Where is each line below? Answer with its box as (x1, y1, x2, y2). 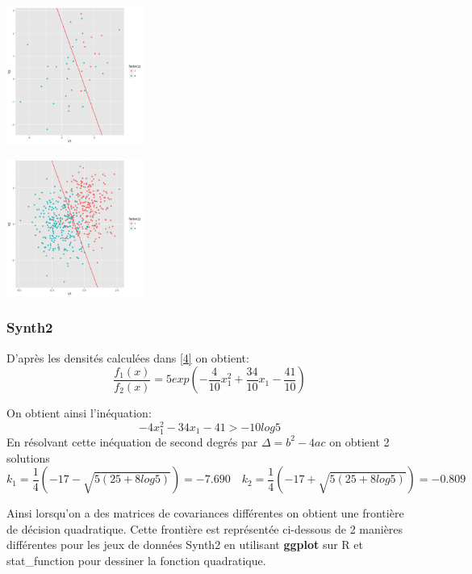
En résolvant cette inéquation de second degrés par (6, 433, 258, 450)
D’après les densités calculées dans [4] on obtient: (6, 349, 249, 366)
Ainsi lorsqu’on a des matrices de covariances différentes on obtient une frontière (6, 505, 404, 522)
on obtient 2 (329, 433, 390, 450)
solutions (6, 449, 50, 466)
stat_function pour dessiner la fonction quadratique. (6, 551, 266, 568)
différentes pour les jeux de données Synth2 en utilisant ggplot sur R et (6, 536, 363, 553)
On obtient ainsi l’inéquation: (6, 404, 152, 421)
